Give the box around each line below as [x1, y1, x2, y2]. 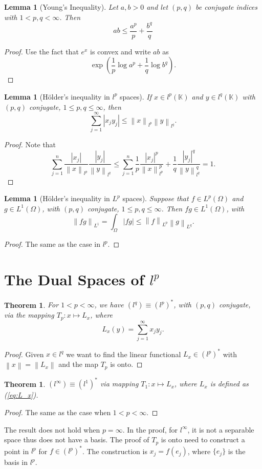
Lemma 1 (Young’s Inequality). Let [4, 2, 118, 12]
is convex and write [90, 46, 151, 56]
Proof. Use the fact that [4, 46, 79, 56]
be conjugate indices [195, 2, 258, 12]
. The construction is [82, 445, 147, 456]
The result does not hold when [4, 424, 100, 435]
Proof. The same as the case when [4, 406, 111, 417]
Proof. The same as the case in [4, 239, 100, 249]
